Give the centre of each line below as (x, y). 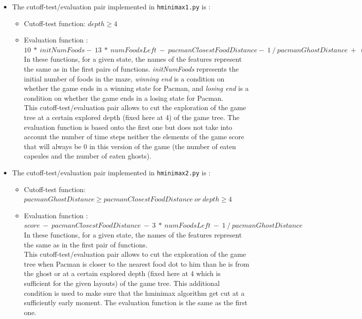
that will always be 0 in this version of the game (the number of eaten (130, 146)
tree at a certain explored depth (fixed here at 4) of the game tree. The (132, 117)
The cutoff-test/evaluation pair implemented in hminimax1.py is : (111, 6)
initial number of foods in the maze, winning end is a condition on (124, 78)
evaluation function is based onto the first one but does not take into (128, 127)
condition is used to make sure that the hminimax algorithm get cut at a (134, 293)
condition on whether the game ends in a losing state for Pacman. (123, 98)
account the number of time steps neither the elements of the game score (134, 137)
